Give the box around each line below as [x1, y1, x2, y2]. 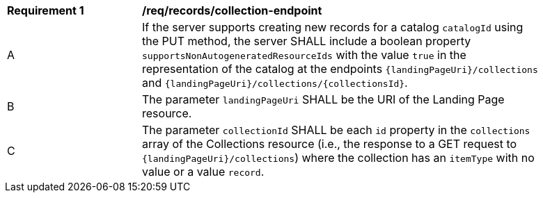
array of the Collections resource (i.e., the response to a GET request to [142, 137, 517, 151]
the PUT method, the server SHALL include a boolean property [142, 34, 471, 48]
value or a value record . [142, 165, 265, 179]
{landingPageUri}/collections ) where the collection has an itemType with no [142, 151, 535, 165]
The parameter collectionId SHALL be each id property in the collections [142, 123, 530, 137]
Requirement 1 [7, 3, 84, 17]
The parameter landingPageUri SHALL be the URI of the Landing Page [142, 92, 505, 106]
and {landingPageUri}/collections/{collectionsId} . [142, 76, 408, 90]
